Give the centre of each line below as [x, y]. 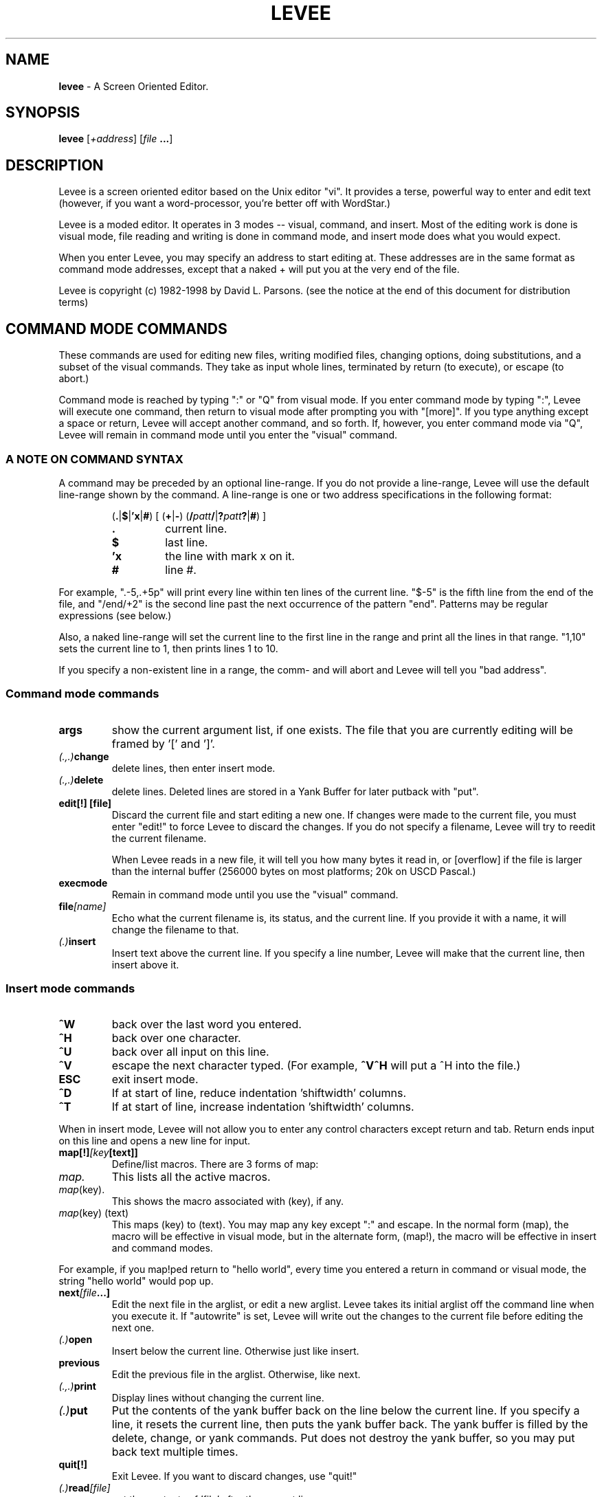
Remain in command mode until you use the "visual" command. [255, 894]
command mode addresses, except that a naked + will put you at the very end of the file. [259, 269]
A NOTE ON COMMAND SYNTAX [94, 459]
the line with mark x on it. [230, 556]
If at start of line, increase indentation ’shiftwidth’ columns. [263, 1107]
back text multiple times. [175, 1452]
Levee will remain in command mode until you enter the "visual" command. [228, 435]
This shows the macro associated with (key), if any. [227, 1201]
